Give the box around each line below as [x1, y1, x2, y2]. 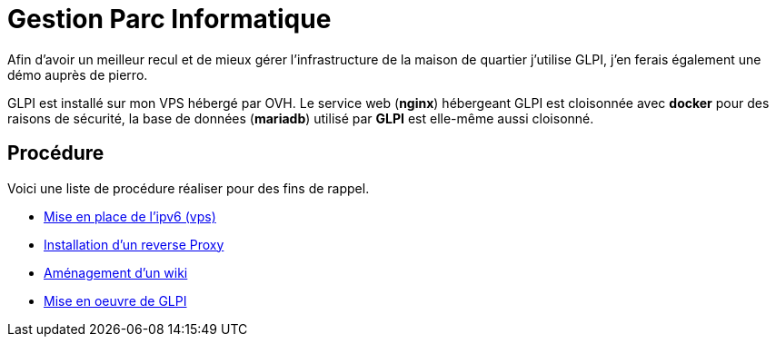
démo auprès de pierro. [7, 66, 148, 83]
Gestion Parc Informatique [7, 4, 332, 34]
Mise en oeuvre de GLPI [44, 292, 187, 309]
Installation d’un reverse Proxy [44, 236, 224, 252]
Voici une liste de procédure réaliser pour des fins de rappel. [7, 180, 370, 196]
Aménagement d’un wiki [44, 264, 188, 280]
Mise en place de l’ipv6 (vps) [44, 208, 216, 224]
